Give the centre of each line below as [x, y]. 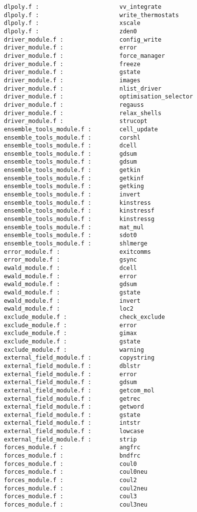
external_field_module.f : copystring [79, 358]
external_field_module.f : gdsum [71, 382]
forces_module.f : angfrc [72, 448]
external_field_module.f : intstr [72, 423]
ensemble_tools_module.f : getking [74, 186]
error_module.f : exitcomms [77, 252]
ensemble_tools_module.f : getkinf [74, 178]
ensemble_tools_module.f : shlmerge [76, 244]
